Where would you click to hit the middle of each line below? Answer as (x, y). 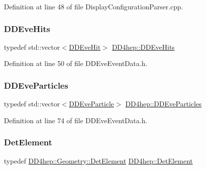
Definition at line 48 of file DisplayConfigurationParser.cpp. (94, 6)
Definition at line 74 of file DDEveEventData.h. (76, 120)
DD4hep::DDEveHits (143, 47)
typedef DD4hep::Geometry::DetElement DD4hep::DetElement (99, 160)
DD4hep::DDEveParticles (164, 104)
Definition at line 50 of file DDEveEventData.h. (76, 63)
